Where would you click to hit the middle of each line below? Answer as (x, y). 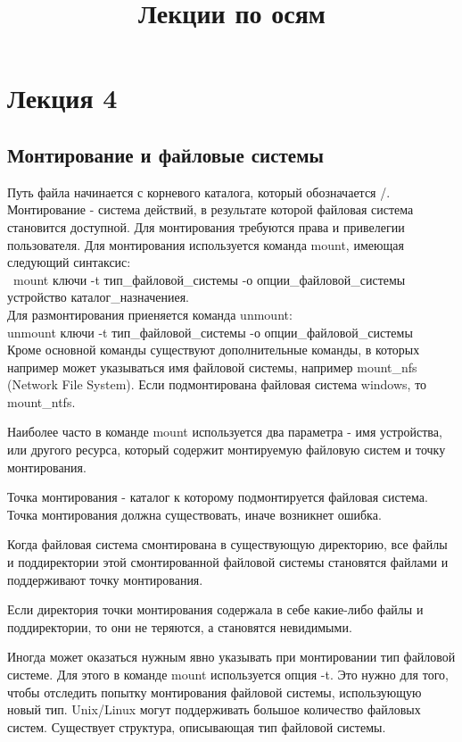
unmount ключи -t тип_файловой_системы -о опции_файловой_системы (210, 332)
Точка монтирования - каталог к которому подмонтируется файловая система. (218, 497)
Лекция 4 (62, 98)
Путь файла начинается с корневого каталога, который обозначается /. (199, 192)
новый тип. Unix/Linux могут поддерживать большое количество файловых (214, 709)
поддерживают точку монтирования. (105, 579)
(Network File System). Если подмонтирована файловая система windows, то (217, 384)
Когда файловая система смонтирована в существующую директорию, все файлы (227, 544)
